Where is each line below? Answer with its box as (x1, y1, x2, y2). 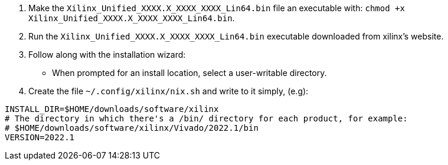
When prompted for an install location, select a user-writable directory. (52, 68, 327, 78)
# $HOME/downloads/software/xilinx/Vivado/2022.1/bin (5, 123, 259, 133)
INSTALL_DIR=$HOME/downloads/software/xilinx (5, 104, 219, 114)
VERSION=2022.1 (5, 133, 75, 142)
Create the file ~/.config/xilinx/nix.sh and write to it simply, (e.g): (28, 86, 309, 96)
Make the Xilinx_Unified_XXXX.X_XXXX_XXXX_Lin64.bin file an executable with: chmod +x (28, 3, 405, 13)
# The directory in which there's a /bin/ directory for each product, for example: (5, 114, 408, 123)
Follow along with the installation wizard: (28, 49, 186, 60)
